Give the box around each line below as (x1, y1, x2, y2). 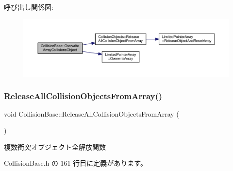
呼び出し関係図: (4, 2, 53, 12)
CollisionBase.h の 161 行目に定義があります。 (4, 158, 147, 168)
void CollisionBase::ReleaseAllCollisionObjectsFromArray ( (4, 109, 179, 119)
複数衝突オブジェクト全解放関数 (4, 141, 106, 152)
